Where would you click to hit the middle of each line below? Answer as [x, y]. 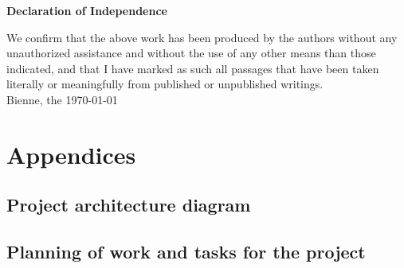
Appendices [71, 154]
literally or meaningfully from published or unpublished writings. [165, 84]
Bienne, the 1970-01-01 [62, 99]
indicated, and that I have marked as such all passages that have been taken [193, 68]
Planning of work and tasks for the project [186, 252]
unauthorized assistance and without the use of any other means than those [191, 53]
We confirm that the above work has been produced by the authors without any [202, 37]
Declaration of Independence [87, 10]
